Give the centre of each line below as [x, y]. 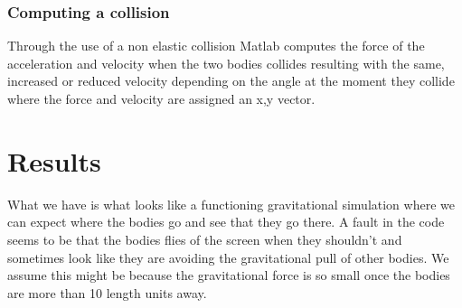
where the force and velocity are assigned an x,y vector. [161, 98]
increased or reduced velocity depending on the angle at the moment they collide [231, 81]
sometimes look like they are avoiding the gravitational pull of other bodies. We [228, 257]
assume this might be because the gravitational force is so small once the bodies [229, 275]
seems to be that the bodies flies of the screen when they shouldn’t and [205, 239]
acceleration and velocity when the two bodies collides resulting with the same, [226, 63]
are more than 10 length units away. [107, 292]
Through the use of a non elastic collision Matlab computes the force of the [216, 46]
